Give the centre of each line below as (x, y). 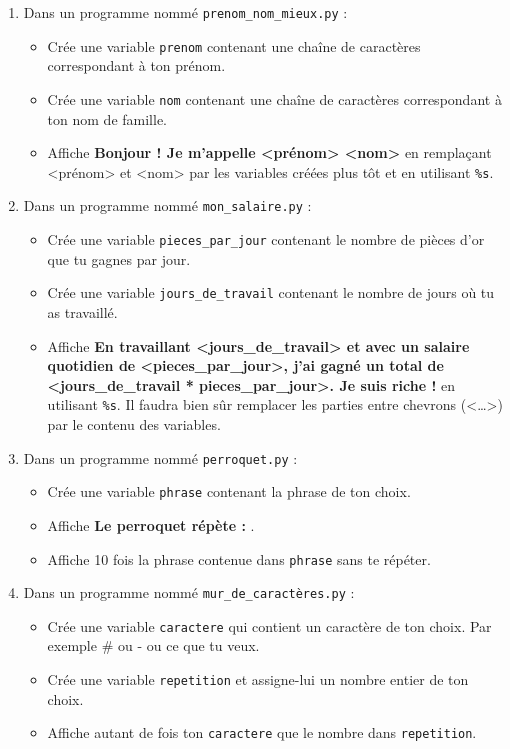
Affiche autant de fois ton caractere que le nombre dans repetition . (262, 732)
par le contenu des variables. (134, 424)
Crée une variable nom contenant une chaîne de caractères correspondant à (274, 98)
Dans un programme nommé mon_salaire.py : (167, 205)
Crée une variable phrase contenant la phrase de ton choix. (229, 491)
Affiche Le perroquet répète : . (151, 524)
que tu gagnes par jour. (119, 258)
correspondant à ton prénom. (136, 65)
